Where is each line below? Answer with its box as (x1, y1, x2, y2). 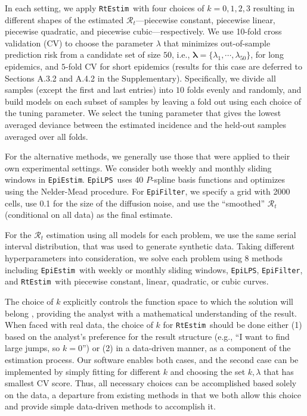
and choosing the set (170, 365, 246, 377)
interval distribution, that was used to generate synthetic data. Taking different (5, 240, 295, 252)
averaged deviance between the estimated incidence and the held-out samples (5, 118, 286, 130)
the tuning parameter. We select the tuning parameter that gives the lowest (5, 107, 281, 119)
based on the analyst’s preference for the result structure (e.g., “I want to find (5, 330, 290, 342)
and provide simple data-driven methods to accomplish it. (5, 400, 216, 412)
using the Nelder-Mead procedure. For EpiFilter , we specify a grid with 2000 (5, 185, 290, 198)
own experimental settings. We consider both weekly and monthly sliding (5, 161, 272, 174)
